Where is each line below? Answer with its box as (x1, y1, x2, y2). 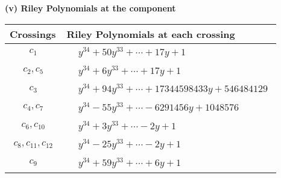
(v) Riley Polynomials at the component (5, 2, 176, 14)
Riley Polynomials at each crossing (66, 26, 235, 41)
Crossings (10, 26, 56, 41)
